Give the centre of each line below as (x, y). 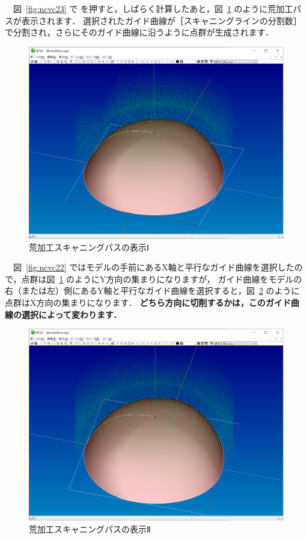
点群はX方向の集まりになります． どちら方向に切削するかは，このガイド (148, 302)
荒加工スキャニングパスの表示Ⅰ (89, 247)
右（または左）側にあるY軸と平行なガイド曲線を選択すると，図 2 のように (152, 291)
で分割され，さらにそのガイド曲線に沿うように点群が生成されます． (139, 32)
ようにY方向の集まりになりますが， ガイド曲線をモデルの (188, 279)
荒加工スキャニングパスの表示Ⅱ (90, 529)
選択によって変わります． (71, 314)
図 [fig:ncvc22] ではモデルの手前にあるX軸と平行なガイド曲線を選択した (153, 267)
